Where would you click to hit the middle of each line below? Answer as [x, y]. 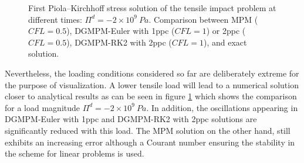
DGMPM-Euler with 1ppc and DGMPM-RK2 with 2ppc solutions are [131, 119]
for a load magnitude [43, 107]
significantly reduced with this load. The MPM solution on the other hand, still [148, 130]
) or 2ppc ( [226, 31]
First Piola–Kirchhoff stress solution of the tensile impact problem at [152, 8]
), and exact [225, 42]
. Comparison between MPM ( [203, 19]
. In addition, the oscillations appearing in [222, 107]
